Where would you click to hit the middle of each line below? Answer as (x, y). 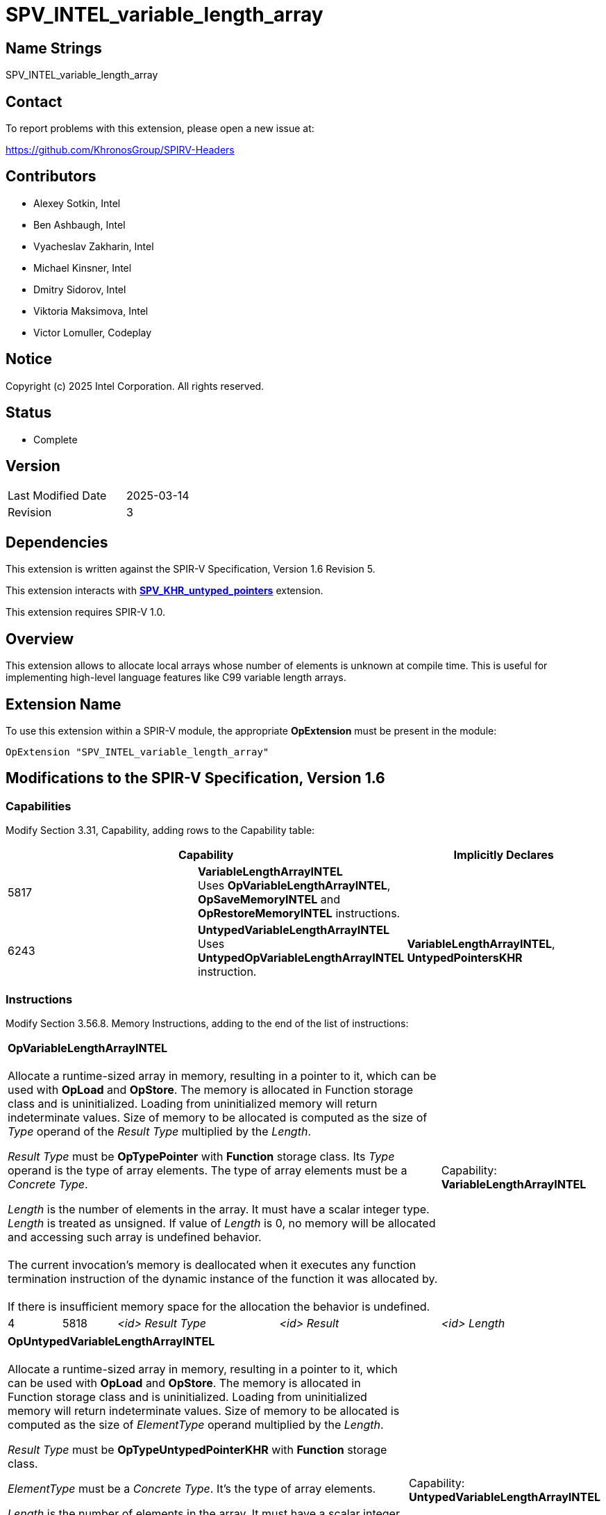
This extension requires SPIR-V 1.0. (85, 612)
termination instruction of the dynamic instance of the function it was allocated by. (223, 1278)
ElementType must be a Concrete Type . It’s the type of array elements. (192, 1488)
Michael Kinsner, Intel (83, 268)
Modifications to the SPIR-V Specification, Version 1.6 (195, 778)
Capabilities (39, 806)
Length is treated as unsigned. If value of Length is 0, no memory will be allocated (222, 1223)
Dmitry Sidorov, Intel (80, 289)
